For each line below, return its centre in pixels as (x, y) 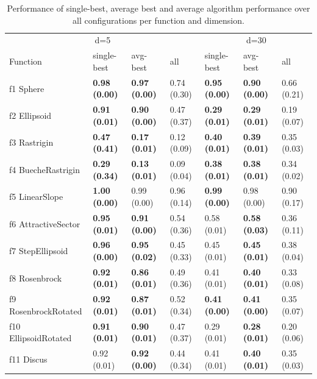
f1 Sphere (27, 88)
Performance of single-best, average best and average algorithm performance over (158, 8)
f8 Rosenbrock (36, 278)
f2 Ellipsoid (30, 115)
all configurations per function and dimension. (158, 20)
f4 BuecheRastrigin (45, 169)
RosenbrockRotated (46, 310)
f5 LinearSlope (36, 197)
